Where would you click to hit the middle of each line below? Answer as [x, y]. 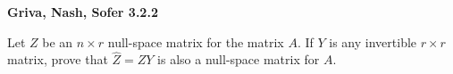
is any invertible [373, 41]
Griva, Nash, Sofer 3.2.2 [83, 12]
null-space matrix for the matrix [196, 41]
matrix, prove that [58, 59]
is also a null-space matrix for [239, 59]
